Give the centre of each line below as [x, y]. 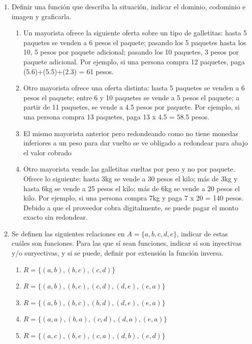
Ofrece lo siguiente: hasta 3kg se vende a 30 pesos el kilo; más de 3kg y [130, 178]
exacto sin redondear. [56, 217]
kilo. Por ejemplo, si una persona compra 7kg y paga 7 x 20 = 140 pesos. [133, 198]
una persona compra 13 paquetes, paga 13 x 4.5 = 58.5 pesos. [116, 116]
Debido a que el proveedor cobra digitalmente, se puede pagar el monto [131, 207]
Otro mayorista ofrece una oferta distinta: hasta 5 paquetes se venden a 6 [134, 88]
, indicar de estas [202, 233]
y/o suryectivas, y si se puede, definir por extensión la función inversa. [118, 253]
